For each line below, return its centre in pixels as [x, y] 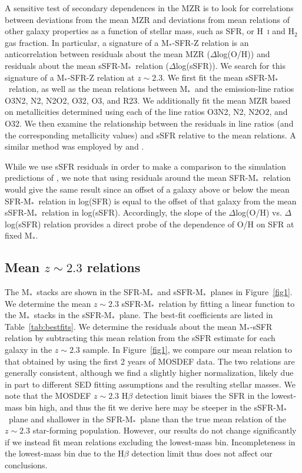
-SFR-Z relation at [101, 77]
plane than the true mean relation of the [213, 419]
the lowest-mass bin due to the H [64, 453]
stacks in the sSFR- [69, 315]
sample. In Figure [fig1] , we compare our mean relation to [187, 350]
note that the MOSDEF [48, 396]
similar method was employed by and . [74, 146]
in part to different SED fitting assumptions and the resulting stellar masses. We [150, 384]
